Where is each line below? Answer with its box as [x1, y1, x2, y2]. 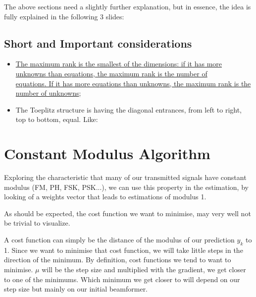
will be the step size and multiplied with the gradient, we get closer [42, 264, 246, 275]
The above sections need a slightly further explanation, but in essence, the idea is [4, 1, 251, 11]
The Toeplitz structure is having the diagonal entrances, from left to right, [15, 104, 242, 115]
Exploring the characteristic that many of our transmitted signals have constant [4, 172, 247, 182]
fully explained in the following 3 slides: [4, 11, 124, 21]
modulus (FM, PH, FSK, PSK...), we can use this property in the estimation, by [4, 181, 249, 192]
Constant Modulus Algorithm [4, 143, 210, 164]
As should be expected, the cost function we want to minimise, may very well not [4, 208, 251, 218]
